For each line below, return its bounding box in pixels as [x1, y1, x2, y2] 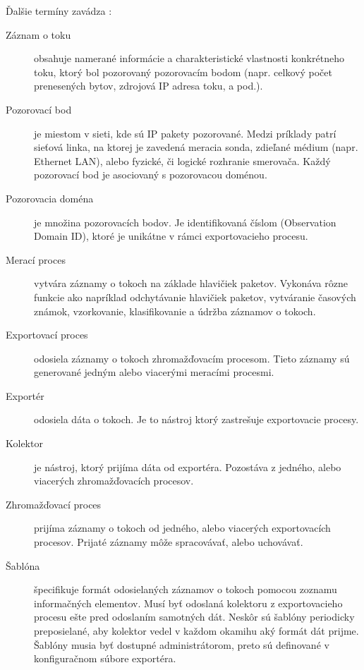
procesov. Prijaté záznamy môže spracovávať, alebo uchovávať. [34, 535, 303, 549]
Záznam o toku [6, 27, 71, 42]
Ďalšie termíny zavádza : [6, 4, 112, 18]
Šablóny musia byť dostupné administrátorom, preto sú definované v [34, 637, 329, 652]
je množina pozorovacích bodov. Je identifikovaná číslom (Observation [34, 214, 336, 229]
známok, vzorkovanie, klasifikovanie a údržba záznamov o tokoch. [34, 303, 316, 318]
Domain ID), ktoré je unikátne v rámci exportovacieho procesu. [34, 229, 308, 243]
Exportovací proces [6, 327, 88, 342]
